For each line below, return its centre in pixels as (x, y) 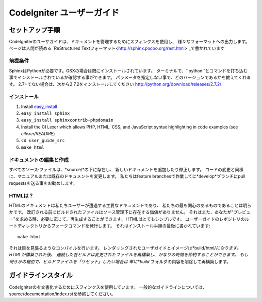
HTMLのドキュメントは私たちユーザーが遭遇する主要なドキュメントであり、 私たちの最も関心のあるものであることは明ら (130, 205)
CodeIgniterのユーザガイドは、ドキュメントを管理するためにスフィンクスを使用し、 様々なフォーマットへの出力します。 (129, 42)
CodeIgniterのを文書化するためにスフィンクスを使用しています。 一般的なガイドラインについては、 (108, 287)
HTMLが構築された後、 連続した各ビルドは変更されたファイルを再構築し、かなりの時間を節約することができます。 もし (129, 255)
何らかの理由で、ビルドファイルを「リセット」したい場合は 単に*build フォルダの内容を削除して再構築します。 (120, 261)
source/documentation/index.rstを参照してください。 (62, 294)
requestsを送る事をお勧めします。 (43, 183)
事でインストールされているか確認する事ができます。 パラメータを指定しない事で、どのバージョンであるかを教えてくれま (130, 77)
